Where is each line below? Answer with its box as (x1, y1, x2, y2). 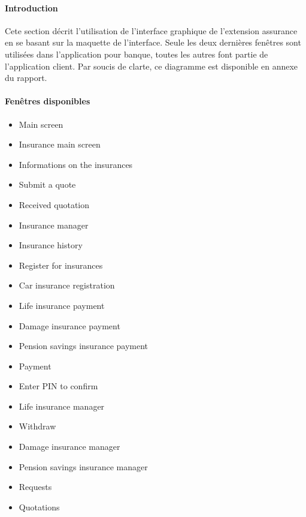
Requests (19, 480, 52, 493)
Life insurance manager (19, 399, 105, 412)
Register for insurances (19, 258, 103, 271)
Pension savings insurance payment (19, 339, 149, 352)
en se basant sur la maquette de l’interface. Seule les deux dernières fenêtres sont (5, 36, 301, 49)
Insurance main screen (19, 138, 101, 151)
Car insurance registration (19, 279, 115, 291)
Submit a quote (19, 178, 76, 191)
